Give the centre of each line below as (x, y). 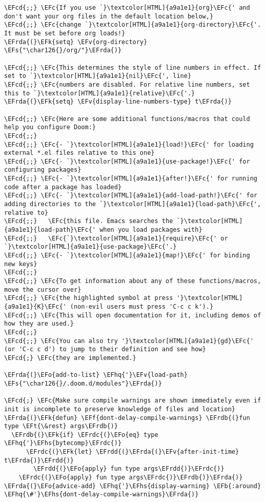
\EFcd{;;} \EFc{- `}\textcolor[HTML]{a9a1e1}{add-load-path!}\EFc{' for (131, 196)
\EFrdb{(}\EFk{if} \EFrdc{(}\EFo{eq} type (85, 435)
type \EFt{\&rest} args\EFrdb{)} (61, 426)
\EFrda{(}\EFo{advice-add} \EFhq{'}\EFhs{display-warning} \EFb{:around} (133, 486)
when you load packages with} (151, 230)
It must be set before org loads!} (65, 33)
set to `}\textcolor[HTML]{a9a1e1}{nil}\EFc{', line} (98, 76)
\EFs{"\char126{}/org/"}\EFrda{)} (63, 51)
